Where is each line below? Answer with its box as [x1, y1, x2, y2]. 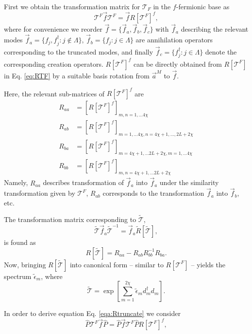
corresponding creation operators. [4, 58, 103, 69]
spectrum [4, 271, 32, 281]
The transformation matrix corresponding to [4, 214, 136, 224]
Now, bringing [4, 259, 46, 269]
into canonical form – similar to [69, 259, 164, 269]
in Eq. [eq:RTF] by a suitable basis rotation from [4, 70, 150, 80]
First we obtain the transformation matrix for [4, 1, 140, 11]
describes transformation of [43, 177, 124, 187]
